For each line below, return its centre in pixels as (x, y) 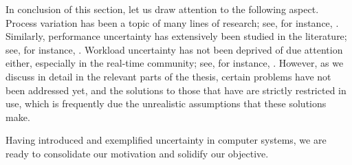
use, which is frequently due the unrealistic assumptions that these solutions (166, 103)
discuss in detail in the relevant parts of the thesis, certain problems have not (168, 76)
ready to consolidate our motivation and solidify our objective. (137, 153)
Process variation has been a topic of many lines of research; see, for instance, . (172, 22)
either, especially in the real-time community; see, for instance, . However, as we (175, 63)
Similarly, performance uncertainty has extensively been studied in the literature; (176, 36)
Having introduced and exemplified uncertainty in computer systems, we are (166, 140)
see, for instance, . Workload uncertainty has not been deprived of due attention (174, 49)
